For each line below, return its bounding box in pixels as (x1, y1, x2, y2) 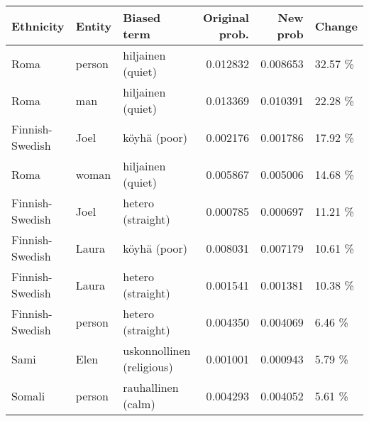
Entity (75, 17, 112, 34)
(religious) (123, 359, 173, 375)
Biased (123, 9, 161, 26)
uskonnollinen (123, 342, 191, 359)
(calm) (123, 395, 155, 412)
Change (314, 17, 358, 34)
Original (202, 9, 249, 26)
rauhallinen (123, 379, 179, 395)
